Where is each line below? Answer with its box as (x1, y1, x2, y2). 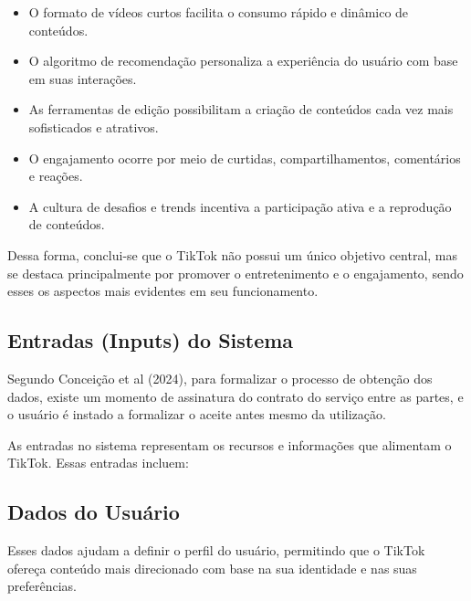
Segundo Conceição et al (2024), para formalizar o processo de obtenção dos (7, 368, 433, 387)
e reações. (28, 166, 83, 185)
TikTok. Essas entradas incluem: (7, 453, 189, 472)
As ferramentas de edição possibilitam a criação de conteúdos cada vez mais (28, 100, 454, 119)
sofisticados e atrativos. (28, 117, 159, 136)
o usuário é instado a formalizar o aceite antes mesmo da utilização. (7, 405, 386, 424)
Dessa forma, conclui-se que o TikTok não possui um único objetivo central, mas (7, 245, 458, 264)
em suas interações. (28, 69, 137, 88)
